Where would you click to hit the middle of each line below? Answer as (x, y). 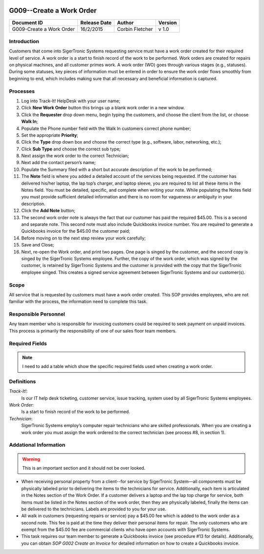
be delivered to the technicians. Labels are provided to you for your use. (94, 509)
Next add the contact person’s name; (58, 163)
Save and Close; (38, 245)
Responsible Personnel (37, 314)
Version (167, 23)
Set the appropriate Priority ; (50, 135)
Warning (31, 459)
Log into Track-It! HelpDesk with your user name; (71, 101)
